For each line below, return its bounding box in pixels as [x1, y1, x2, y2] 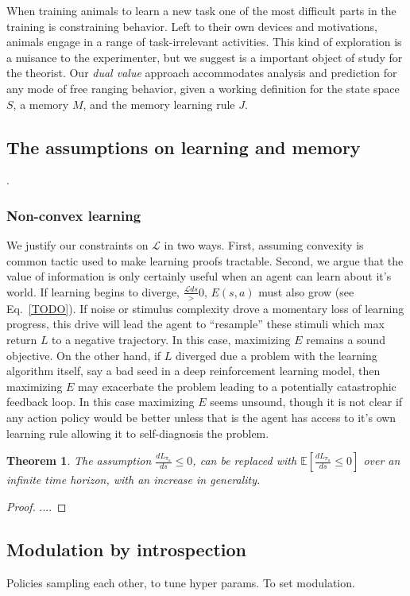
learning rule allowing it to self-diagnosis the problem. [6, 424, 269, 441]
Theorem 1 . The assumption [6, 452, 152, 469]
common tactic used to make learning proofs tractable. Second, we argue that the [6, 252, 404, 269]
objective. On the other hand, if [6, 346, 161, 363]
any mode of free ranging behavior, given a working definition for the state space [6, 79, 400, 96]
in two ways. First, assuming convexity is [164, 237, 364, 253]
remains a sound [306, 331, 385, 347]
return [6, 331, 37, 347]
